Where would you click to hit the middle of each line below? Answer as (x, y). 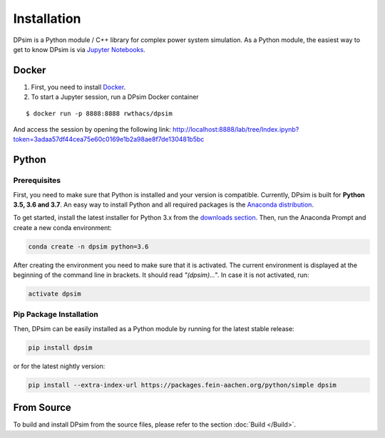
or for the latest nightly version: (59, 366)
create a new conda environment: (62, 227)
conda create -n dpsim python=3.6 (88, 246)
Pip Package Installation (56, 315)
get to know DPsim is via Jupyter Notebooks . (79, 49)
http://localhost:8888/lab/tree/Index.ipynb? (236, 130)
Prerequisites (37, 180)
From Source (42, 408)
